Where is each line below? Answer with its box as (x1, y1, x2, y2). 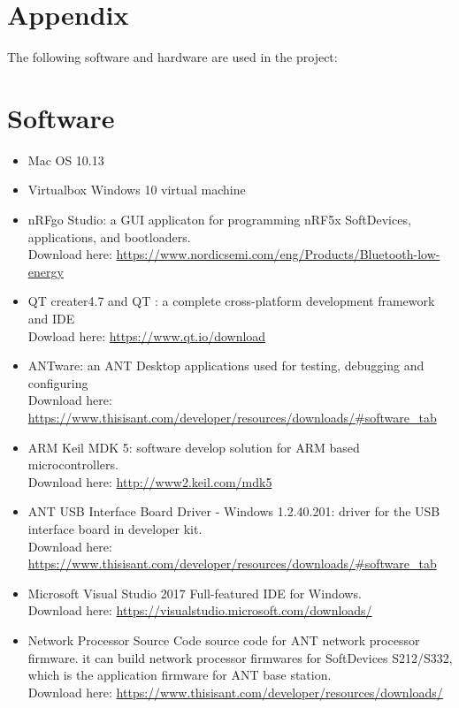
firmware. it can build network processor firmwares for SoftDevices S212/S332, (27, 648, 453, 666)
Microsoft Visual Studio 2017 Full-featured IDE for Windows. (27, 583, 362, 602)
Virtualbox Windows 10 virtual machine (27, 180, 246, 199)
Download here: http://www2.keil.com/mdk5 (27, 472, 272, 491)
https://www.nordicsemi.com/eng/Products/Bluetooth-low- (116, 245, 440, 263)
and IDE (27, 309, 75, 327)
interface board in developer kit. (27, 519, 203, 537)
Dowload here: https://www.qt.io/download (27, 326, 266, 345)
